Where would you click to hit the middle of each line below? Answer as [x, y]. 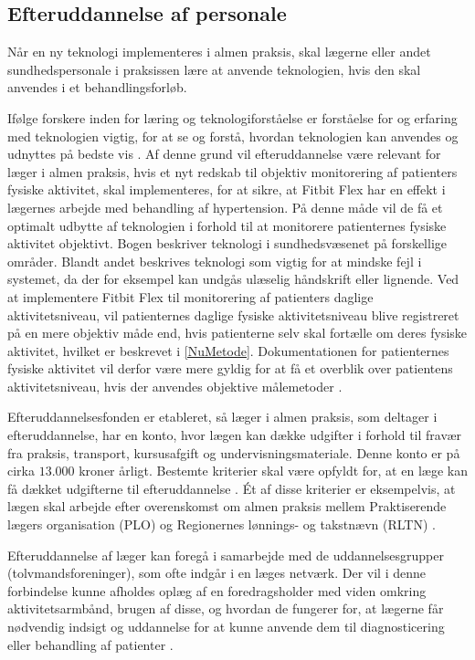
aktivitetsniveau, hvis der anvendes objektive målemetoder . [175, 386]
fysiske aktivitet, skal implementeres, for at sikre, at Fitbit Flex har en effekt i [227, 189]
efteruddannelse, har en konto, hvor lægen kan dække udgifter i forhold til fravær [235, 435]
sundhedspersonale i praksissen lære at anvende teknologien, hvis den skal [214, 69]
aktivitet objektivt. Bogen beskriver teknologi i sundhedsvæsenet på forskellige [227, 243]
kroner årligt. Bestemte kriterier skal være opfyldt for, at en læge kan [273, 471]
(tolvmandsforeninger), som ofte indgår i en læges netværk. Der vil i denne [216, 573]
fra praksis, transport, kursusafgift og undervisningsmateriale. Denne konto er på [234, 452]
